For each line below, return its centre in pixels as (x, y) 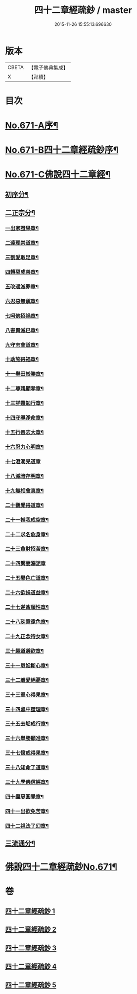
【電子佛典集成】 (48, 68)
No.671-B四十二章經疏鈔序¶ (62, 150)
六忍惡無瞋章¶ (22, 301)
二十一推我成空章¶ (27, 520)
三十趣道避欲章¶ (24, 651)
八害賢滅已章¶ (22, 330)
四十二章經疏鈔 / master (83, 10)
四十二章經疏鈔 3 (31, 948)
